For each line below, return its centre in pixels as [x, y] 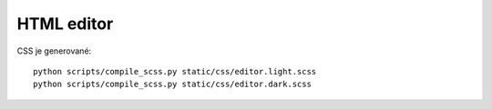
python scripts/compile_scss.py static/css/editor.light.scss [175, 71]
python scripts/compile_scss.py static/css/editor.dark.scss [172, 84]
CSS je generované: [54, 51]
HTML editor [65, 24]
